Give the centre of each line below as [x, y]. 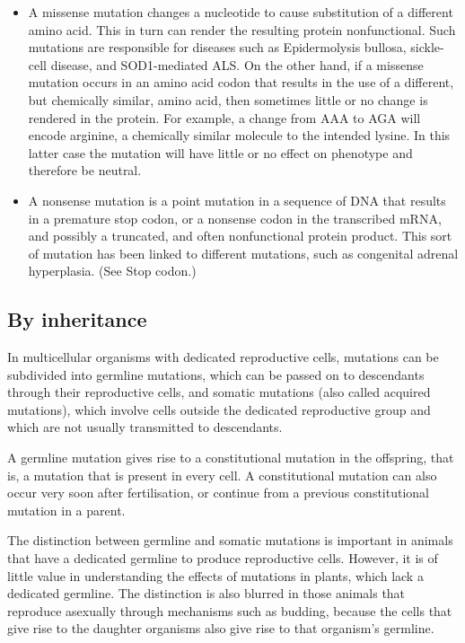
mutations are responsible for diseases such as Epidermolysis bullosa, [217, 47]
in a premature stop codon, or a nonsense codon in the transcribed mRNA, [235, 218]
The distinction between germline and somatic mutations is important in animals [230, 540]
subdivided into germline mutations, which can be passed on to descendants [216, 374]
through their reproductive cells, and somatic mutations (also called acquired [219, 392]
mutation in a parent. [66, 510]
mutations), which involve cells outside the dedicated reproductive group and [219, 409]
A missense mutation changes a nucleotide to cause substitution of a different [241, 12]
